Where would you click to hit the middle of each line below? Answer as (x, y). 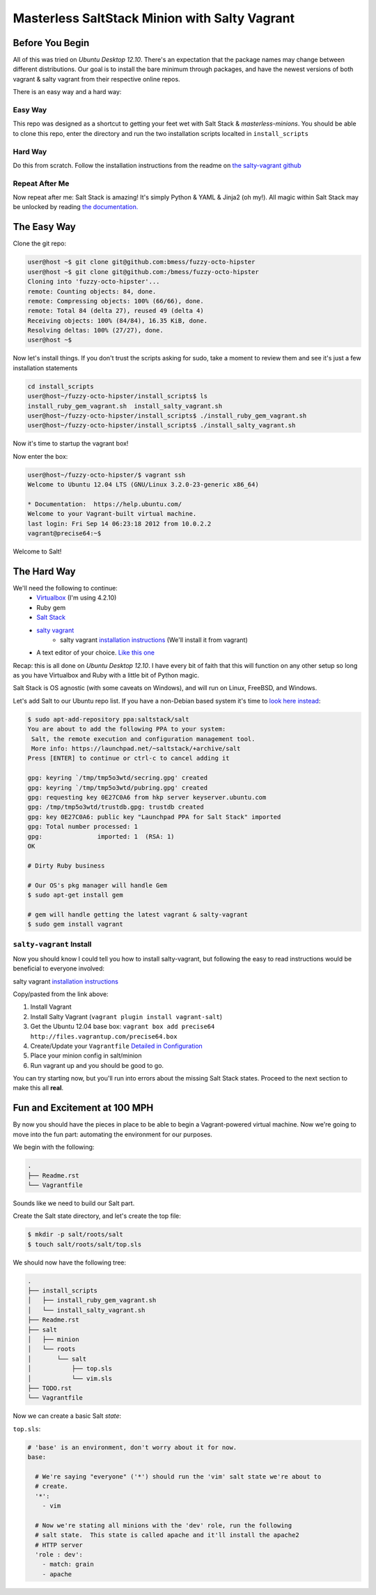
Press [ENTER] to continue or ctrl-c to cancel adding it (128, 758)
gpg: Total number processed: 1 (83, 827)
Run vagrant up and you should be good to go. (97, 1065)
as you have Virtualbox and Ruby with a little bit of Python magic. (106, 676)
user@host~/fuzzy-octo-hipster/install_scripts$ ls (118, 396)
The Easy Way (44, 227)
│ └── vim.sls (70, 1378)
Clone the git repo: (40, 243)
